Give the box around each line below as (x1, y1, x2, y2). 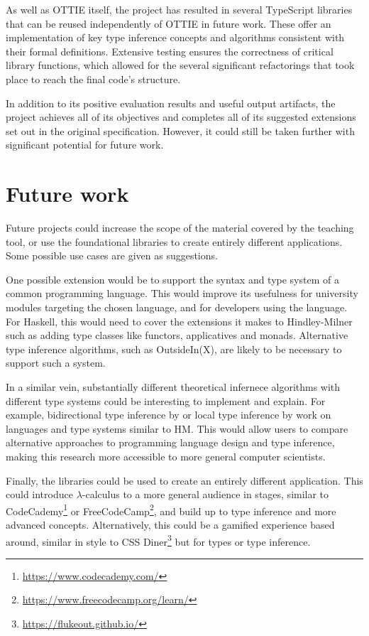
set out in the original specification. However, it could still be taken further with (6, 123, 355, 138)
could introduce (6, 487, 73, 502)
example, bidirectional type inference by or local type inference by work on (6, 407, 331, 422)
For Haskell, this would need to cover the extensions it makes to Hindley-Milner (6, 313, 353, 328)
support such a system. (6, 355, 106, 370)
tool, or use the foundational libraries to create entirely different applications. (6, 234, 343, 249)
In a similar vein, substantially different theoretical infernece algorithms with (6, 379, 341, 394)
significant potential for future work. (6, 137, 164, 152)
